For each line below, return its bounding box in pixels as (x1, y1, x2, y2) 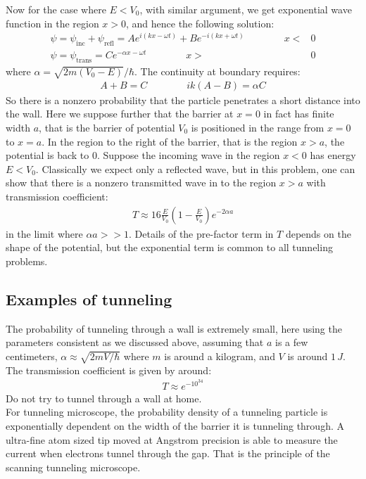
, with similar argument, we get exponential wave (139, 2, 352, 16)
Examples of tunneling (6, 288, 172, 309)
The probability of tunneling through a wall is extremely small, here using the (6, 321, 342, 336)
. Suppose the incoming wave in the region (96, 148, 280, 162)
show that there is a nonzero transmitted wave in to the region (6, 175, 277, 190)
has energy (310, 148, 356, 162)
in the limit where (6, 226, 83, 241)
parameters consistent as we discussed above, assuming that (6, 335, 264, 350)
